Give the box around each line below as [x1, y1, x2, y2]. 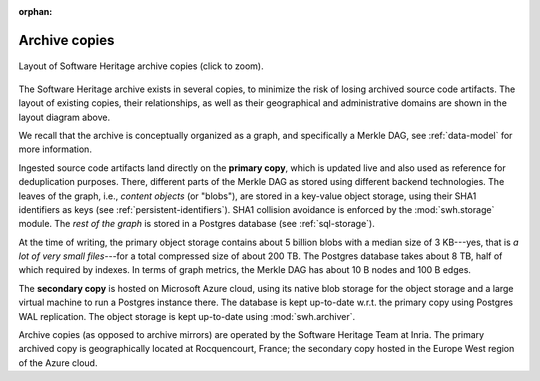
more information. [18, 143, 92, 155]
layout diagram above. [18, 111, 110, 123]
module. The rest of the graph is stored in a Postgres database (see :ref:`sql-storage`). [18, 218, 375, 230]
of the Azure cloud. [18, 356, 98, 369]
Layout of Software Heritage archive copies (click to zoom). [18, 60, 264, 72]
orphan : [18, 6, 53, 17]
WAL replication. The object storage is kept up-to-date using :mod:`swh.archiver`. [18, 310, 356, 322]
